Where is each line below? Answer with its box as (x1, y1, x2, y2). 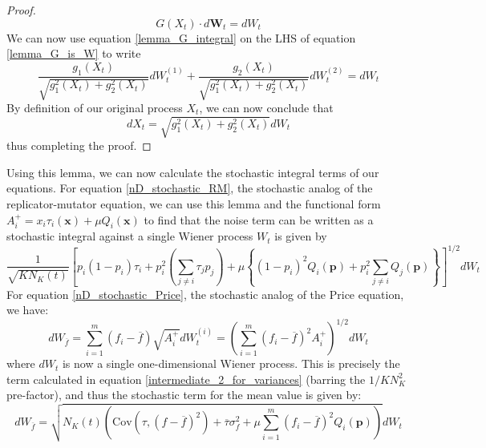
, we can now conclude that (199, 99, 334, 115)
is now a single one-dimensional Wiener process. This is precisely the (62, 355, 400, 372)
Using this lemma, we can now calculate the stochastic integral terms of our (6, 163, 379, 180)
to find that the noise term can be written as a (144, 211, 374, 228)
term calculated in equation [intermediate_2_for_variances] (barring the (6, 370, 366, 387)
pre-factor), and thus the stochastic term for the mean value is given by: (6, 386, 362, 403)
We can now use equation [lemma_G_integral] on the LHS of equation (6, 29, 356, 46)
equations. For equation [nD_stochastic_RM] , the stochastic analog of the (6, 180, 373, 196)
